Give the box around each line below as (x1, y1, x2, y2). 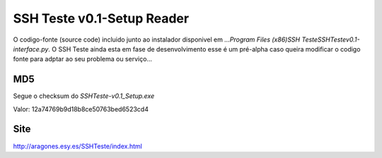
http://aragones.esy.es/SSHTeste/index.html (13, 142, 143, 150)
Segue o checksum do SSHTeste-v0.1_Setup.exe (13, 92, 155, 100)
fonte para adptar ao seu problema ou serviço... (13, 55, 152, 63)
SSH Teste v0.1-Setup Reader (13, 11, 190, 26)
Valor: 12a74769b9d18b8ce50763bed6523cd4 (13, 104, 149, 113)
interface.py (13, 44, 49, 53)
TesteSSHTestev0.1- (301, 35, 360, 44)
